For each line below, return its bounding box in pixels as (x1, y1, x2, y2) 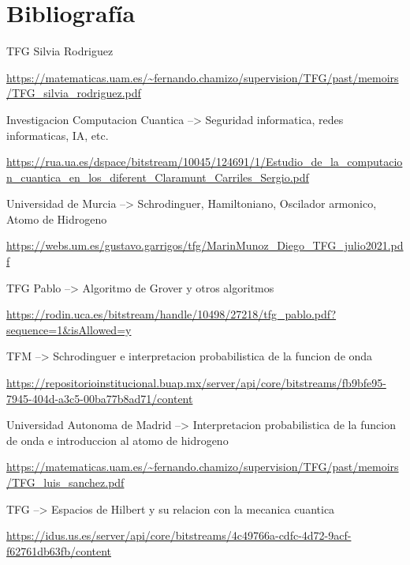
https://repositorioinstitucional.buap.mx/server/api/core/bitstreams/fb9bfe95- (6, 375, 386, 391)
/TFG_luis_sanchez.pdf (6, 474, 125, 490)
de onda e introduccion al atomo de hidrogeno (6, 431, 229, 448)
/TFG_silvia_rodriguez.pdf (6, 85, 141, 101)
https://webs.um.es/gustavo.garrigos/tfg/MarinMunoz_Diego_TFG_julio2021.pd (6, 237, 404, 254)
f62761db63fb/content (6, 542, 112, 559)
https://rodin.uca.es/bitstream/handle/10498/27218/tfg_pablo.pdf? (6, 306, 337, 322)
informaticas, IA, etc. (6, 126, 109, 143)
